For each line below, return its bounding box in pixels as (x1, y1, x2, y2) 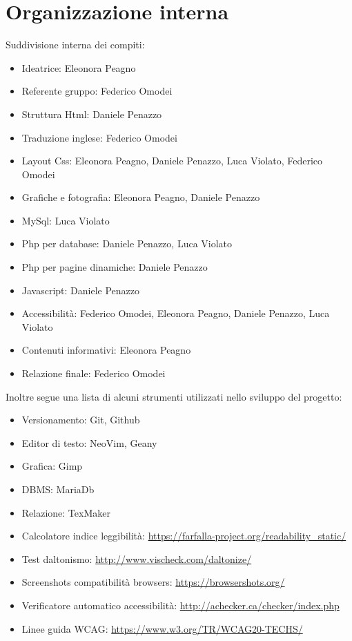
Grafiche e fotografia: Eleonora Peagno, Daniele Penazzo (21, 190, 260, 204)
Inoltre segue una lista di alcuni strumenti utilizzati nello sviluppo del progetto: (6, 389, 342, 403)
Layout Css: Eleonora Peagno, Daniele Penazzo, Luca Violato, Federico (21, 153, 322, 168)
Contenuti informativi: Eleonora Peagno (21, 343, 191, 357)
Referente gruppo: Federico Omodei (21, 84, 173, 98)
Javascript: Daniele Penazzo (21, 283, 140, 297)
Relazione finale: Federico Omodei (21, 366, 166, 381)
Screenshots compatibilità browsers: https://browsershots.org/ (21, 575, 285, 589)
